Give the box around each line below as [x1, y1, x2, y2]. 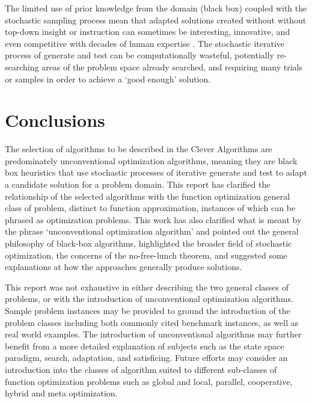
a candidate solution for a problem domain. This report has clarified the [5, 178, 271, 191]
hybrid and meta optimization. [5, 387, 118, 399]
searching [5, 60, 39, 73]
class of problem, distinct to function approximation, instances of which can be [5, 202, 296, 214]
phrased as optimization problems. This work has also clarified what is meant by [5, 213, 302, 226]
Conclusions [5, 108, 105, 132]
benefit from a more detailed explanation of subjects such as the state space [5, 339, 284, 352]
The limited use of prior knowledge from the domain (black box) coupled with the [5, 2, 307, 14]
